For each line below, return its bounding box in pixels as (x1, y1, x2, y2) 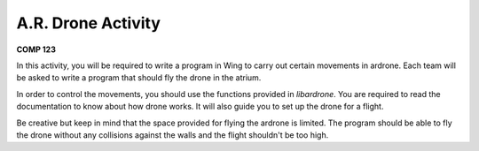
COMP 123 (16, 44, 57, 55)
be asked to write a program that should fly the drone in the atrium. (16, 72, 262, 83)
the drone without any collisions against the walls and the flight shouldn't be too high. (16, 129, 329, 140)
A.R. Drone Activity (16, 13, 161, 33)
